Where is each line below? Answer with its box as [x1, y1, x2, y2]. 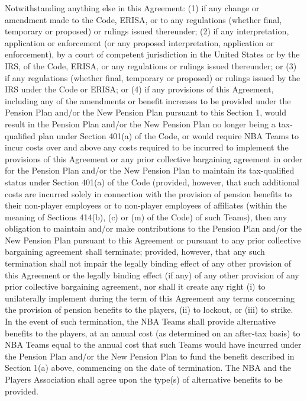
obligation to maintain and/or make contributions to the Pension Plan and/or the [5, 222, 302, 235]
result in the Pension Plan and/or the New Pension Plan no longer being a [5, 117, 276, 130]
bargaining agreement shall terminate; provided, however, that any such [5, 245, 265, 258]
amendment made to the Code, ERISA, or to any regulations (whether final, [5, 13, 282, 25]
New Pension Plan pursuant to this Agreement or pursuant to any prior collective [5, 233, 301, 246]
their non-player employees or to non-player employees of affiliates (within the [5, 199, 287, 211]
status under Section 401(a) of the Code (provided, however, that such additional [5, 175, 299, 188]
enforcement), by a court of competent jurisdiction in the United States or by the [5, 48, 300, 60]
